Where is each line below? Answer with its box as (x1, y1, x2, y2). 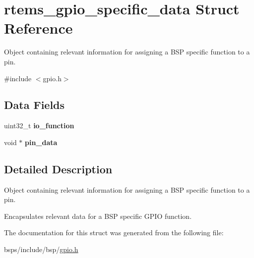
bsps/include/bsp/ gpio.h (4, 244, 78, 255)
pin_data (25, 137, 58, 147)
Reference (4, 18, 73, 38)
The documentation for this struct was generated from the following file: (4, 227, 224, 238)
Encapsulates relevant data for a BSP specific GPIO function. (4, 210, 192, 221)
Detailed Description (4, 161, 113, 176)
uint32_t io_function (4, 120, 74, 131)
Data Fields (4, 97, 65, 112)
